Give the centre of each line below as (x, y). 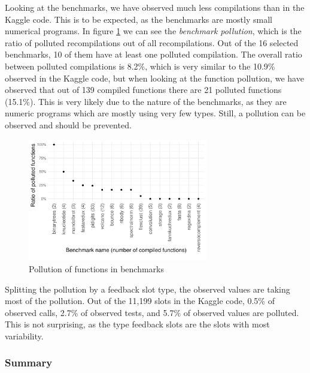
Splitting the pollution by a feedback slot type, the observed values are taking (148, 289)
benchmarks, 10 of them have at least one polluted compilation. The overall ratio (154, 54)
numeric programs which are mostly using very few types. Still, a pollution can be (155, 113)
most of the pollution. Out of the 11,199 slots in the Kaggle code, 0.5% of (140, 301)
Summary (29, 363)
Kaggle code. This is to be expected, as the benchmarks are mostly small (139, 19)
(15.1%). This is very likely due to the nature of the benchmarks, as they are (146, 101)
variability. (24, 336)
